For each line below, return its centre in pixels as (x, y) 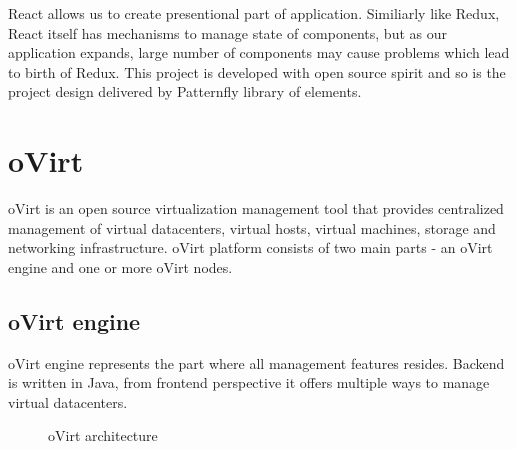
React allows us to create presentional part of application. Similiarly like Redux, (254, 13)
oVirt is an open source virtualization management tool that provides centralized (256, 208)
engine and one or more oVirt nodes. (120, 266)
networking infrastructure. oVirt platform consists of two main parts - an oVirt (250, 247)
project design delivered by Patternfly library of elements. (185, 91)
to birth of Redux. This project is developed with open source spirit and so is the (257, 71)
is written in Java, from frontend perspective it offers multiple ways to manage (249, 382)
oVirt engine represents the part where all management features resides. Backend (256, 362)
